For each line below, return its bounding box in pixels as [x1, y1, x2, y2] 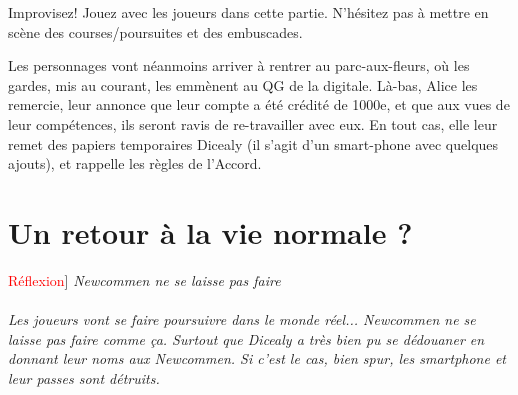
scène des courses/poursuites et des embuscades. [8, 21, 303, 42]
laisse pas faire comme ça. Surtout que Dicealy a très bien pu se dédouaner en [8, 328, 485, 349]
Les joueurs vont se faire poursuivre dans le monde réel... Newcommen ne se [8, 309, 476, 330]
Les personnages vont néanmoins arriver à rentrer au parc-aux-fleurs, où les [8, 55, 470, 76]
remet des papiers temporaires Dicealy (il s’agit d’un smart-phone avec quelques [8, 133, 499, 154]
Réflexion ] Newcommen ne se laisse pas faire [8, 269, 281, 290]
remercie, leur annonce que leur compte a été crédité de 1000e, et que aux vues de [8, 94, 510, 115]
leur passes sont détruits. [8, 367, 160, 388]
